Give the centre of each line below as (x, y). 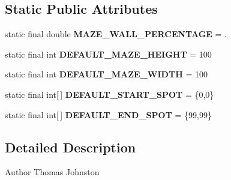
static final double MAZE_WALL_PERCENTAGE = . (116, 34)
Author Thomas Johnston (52, 172)
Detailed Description (70, 147)
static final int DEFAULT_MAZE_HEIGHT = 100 (108, 54)
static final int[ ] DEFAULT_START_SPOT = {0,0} (109, 94)
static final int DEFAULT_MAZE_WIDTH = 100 (106, 74)
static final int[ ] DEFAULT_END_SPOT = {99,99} (108, 114)
